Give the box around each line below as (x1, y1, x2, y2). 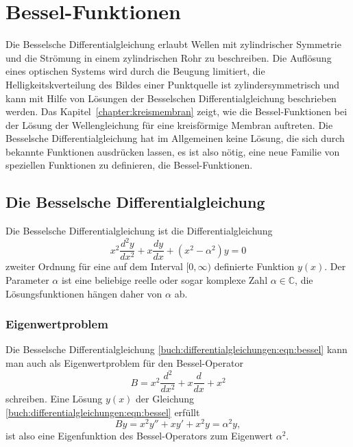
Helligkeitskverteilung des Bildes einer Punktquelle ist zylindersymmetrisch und (5, 77, 340, 91)
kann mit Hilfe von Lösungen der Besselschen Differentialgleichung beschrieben (5, 90, 337, 105)
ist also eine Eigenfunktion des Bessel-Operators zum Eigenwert (5, 428, 273, 443)
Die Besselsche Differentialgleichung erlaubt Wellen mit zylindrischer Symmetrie (5, 37, 341, 51)
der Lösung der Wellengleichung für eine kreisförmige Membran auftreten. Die (5, 117, 333, 132)
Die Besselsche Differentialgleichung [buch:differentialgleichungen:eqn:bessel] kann (5, 342, 348, 357)
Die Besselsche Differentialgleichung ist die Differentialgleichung (5, 223, 273, 238)
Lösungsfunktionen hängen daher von (5, 286, 162, 300)
